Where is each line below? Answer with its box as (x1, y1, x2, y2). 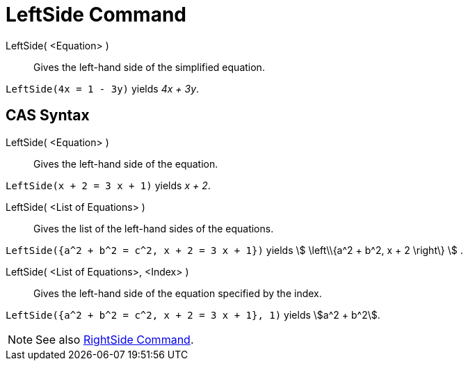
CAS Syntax (6, 106, 90, 125)
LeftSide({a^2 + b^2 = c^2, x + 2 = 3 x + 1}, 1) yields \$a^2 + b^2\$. (6, 308, 380, 321)
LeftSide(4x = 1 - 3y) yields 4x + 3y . (6, 82, 200, 95)
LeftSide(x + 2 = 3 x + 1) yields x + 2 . (6, 179, 211, 191)
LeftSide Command (6, 3, 187, 26)
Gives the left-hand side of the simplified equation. (33, 61, 265, 73)
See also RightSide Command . (35, 332, 194, 347)
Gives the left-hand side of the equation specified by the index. (33, 287, 322, 299)
